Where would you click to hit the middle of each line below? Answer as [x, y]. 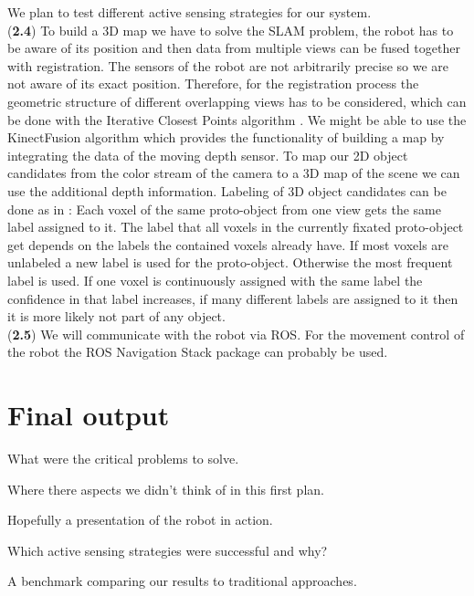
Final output [89, 415]
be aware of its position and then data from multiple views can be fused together [234, 48]
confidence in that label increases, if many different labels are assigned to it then [233, 298]
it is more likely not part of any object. [116, 316]
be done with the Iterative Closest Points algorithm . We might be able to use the [237, 119]
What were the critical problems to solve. [123, 458]
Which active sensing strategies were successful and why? [168, 550]
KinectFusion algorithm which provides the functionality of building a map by [226, 137]
